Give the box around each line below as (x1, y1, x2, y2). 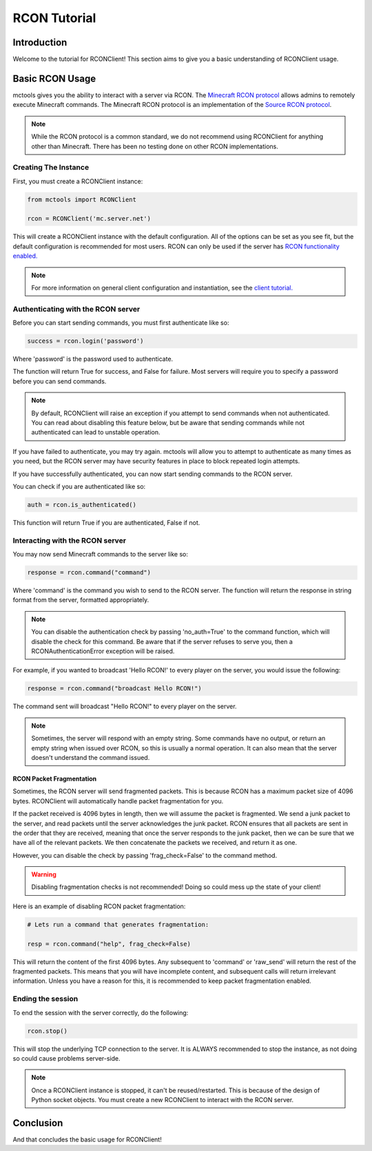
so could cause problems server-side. (12, 1054, 121, 1062)
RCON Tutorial (12, 10, 96, 26)
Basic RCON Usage (12, 72, 96, 84)
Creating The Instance (12, 163, 90, 172)
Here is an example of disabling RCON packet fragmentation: (12, 902, 186, 910)
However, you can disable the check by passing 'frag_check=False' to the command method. (12, 851, 278, 859)
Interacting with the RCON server (12, 535, 127, 545)
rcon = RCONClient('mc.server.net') (27, 214, 152, 223)
